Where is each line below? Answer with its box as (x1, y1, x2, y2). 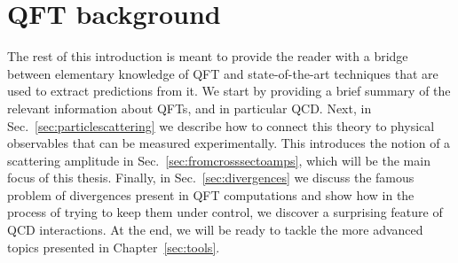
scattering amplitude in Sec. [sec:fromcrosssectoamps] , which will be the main (7, 151, 430, 169)
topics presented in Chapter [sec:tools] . (7, 237, 220, 256)
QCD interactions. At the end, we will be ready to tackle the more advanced (7, 220, 423, 239)
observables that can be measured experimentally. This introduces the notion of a (7, 134, 451, 152)
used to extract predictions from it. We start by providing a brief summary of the (7, 81, 451, 100)
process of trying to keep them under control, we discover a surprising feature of (7, 203, 443, 221)
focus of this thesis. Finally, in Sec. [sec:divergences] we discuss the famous (7, 168, 415, 187)
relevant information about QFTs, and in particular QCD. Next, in (7, 98, 372, 117)
